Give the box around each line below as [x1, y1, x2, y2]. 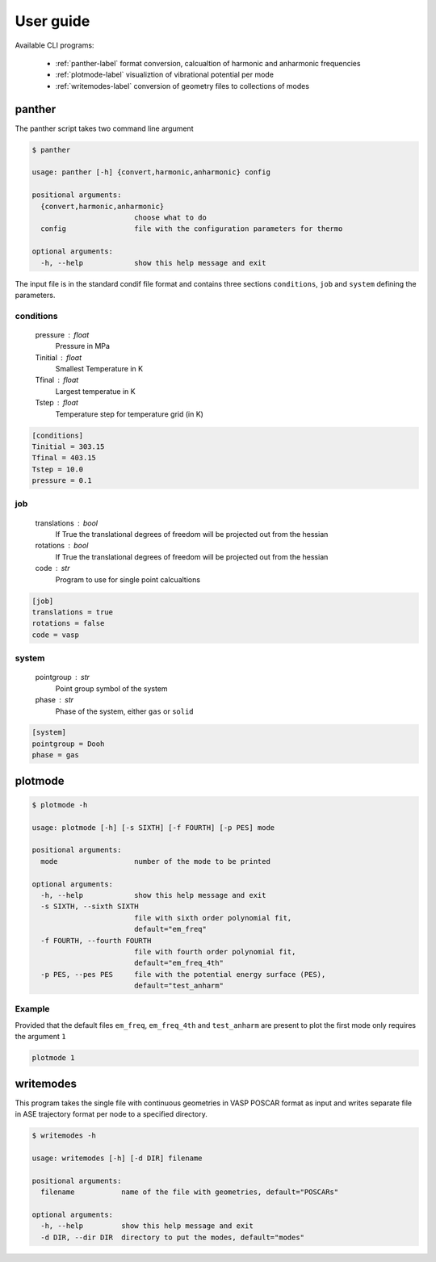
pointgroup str [35, 673, 90, 682]
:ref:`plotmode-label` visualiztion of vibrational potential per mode [55, 69, 275, 80]
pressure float [35, 329, 90, 339]
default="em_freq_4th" [133, 958, 224, 968]
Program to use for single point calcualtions [55, 574, 201, 585]
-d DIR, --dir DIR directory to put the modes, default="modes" [40, 1232, 305, 1242]
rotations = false [31, 618, 105, 628]
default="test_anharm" [133, 981, 224, 991]
